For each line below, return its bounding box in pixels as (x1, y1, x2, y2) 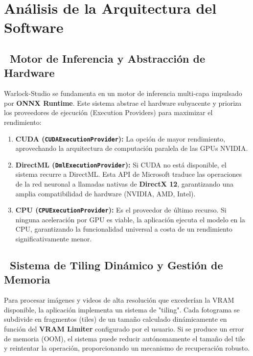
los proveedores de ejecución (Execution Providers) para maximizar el (4, 107, 213, 118)
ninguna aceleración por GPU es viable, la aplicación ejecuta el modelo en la (15, 214, 245, 224)
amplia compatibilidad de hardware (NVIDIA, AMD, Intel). (15, 188, 196, 198)
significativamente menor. (15, 234, 92, 244)
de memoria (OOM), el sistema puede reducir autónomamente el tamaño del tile (4, 333, 245, 343)
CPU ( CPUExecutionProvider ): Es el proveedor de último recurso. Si (15, 205, 227, 215)
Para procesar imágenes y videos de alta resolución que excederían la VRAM (4, 295, 234, 305)
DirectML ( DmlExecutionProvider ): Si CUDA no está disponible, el (15, 159, 227, 169)
